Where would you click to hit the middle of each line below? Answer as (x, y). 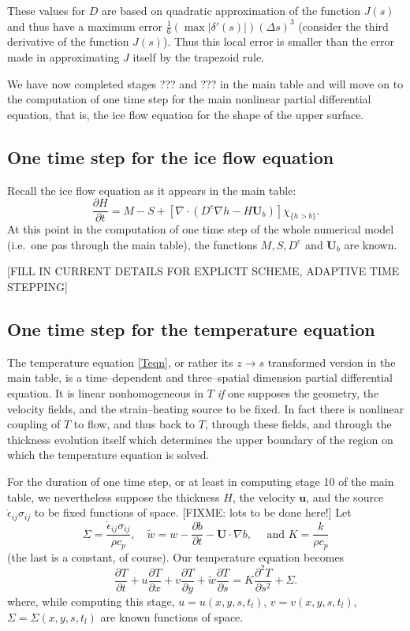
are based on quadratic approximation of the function (231, 10)
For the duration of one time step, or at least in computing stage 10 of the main (201, 481)
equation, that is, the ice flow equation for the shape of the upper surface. (186, 114)
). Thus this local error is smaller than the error (278, 41)
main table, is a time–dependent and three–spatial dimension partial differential (200, 377)
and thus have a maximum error (85, 26)
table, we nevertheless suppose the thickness (114, 497)
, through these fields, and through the (298, 424)
